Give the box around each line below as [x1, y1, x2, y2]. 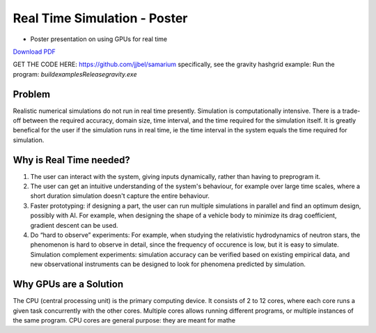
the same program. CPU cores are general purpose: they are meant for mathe [13, 316, 236, 324]
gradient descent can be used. [30, 221, 118, 229]
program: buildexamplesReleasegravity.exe [13, 70, 137, 78]
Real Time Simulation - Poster [13, 10, 188, 26]
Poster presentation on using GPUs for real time [30, 35, 168, 43]
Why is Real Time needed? [13, 154, 130, 166]
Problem [13, 88, 51, 100]
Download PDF [13, 47, 56, 56]
